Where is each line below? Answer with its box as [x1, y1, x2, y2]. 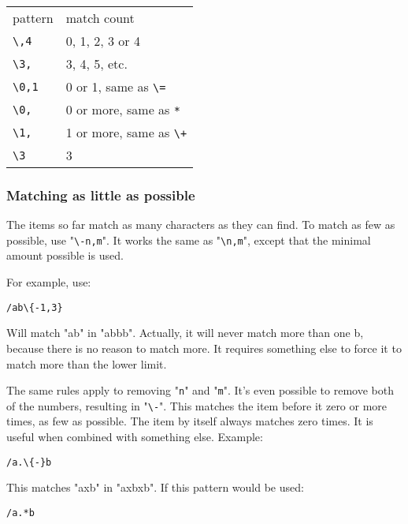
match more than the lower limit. [6, 355, 167, 372]
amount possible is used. [6, 247, 124, 264]
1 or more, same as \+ [65, 123, 187, 141]
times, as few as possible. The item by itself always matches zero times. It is [6, 413, 373, 429]
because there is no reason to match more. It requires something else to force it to [6, 339, 402, 356]
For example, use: [6, 274, 91, 290]
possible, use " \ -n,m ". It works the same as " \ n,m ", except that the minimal [6, 231, 371, 248]
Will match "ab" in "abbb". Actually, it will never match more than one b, [6, 324, 364, 341]
